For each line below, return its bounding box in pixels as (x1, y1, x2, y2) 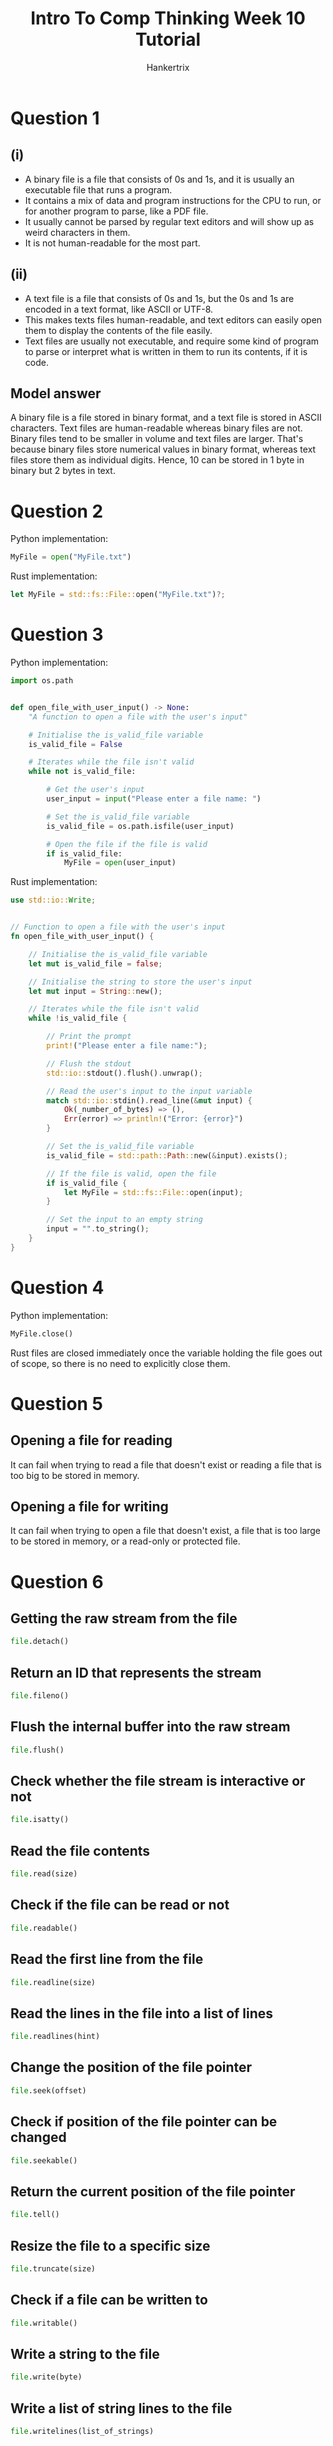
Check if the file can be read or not (10, 1897, 230, 1914)
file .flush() (10, 1745, 65, 1755)
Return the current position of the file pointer (10, 2183, 296, 2200)
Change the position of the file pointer (10, 2059, 253, 2076)
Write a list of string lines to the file (10, 2400, 233, 2417)
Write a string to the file (10, 2345, 160, 2362)
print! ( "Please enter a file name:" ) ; (46, 1041, 208, 1051)
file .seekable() (10, 2155, 78, 2166)
